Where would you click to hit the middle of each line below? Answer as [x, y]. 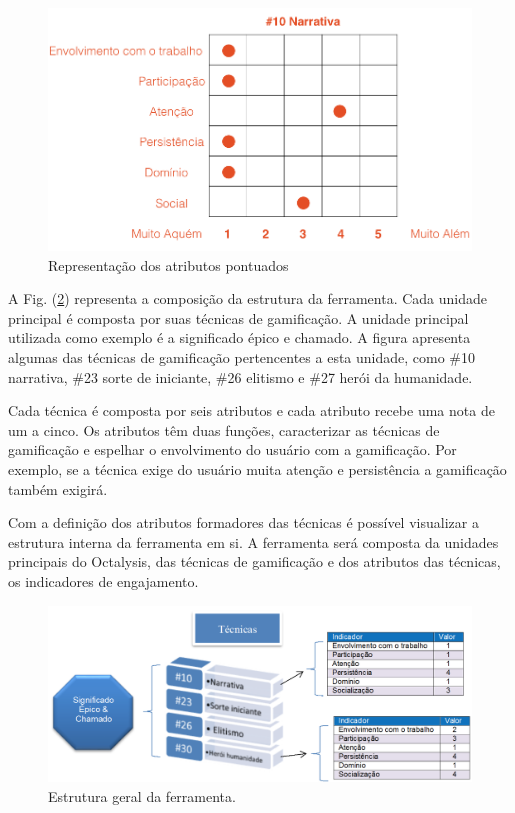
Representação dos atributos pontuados [168, 264]
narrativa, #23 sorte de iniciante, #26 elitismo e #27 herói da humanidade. [240, 376]
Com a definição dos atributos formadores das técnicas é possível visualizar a [243, 522]
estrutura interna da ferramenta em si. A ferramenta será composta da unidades [253, 541]
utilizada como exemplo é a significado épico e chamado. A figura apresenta [239, 337]
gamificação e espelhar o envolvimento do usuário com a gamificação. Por [232, 449]
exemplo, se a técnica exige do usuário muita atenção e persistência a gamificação [257, 468]
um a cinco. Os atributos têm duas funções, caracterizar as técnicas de [224, 429]
